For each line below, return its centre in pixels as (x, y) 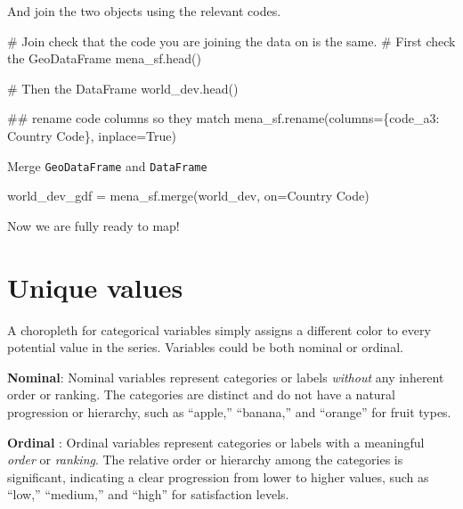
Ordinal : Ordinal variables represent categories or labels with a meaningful (216, 442)
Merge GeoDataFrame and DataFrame (107, 165)
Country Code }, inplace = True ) (92, 135)
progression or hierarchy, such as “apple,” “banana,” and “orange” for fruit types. (229, 411)
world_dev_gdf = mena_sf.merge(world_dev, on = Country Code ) (188, 196)
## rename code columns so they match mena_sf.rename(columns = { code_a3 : (223, 118)
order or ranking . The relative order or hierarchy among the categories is (205, 460)
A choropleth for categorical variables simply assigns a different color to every (219, 329)
